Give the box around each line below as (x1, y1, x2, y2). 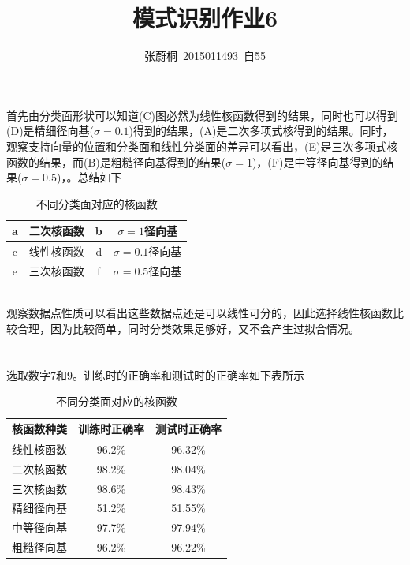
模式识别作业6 (132, 2, 278, 34)
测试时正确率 (155, 421, 222, 437)
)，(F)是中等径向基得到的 (252, 153, 383, 170)
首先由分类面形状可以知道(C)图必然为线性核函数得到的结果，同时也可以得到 (6, 107, 398, 123)
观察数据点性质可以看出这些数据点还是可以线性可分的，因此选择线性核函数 (6, 305, 393, 321)
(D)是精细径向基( (6, 122, 95, 139)
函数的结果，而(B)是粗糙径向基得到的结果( (6, 153, 226, 170)
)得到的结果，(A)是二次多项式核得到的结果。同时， (129, 122, 393, 139)
